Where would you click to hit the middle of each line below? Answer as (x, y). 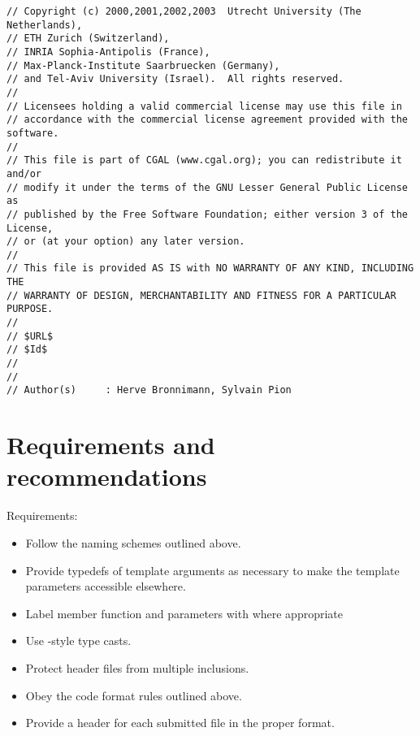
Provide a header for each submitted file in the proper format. (180, 723)
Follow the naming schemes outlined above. (133, 542)
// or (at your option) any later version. (126, 242)
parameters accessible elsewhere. (106, 586)
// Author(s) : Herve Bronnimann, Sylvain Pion (149, 390)
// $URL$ (30, 336)
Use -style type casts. (78, 641)
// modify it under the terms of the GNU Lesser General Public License (207, 187)
